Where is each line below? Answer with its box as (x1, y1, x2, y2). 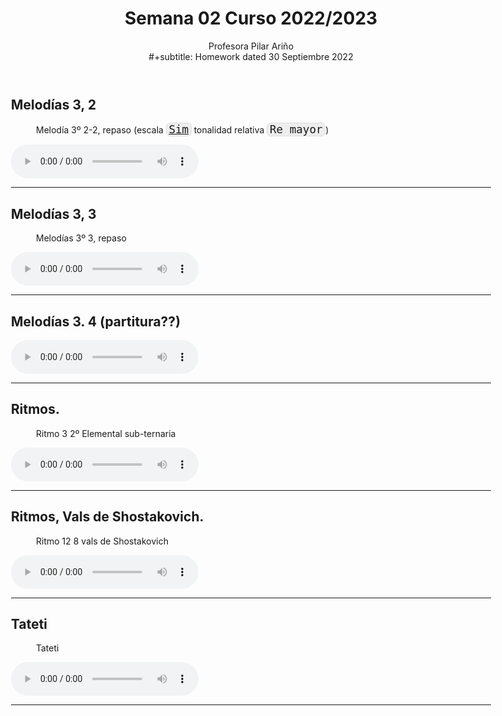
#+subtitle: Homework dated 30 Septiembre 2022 (148, 50, 354, 62)
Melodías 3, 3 (11, 205, 97, 222)
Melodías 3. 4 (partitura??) (11, 313, 181, 330)
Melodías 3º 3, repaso (36, 232, 127, 244)
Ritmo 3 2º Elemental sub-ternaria (36, 427, 176, 439)
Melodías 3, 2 (11, 96, 97, 113)
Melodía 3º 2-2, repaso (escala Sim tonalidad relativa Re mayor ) (36, 123, 330, 137)
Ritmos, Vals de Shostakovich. (11, 508, 205, 526)
